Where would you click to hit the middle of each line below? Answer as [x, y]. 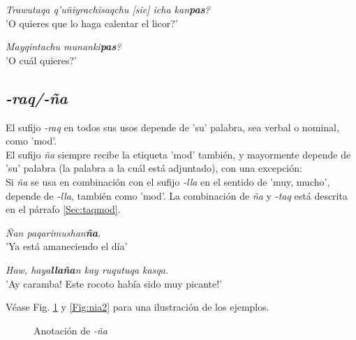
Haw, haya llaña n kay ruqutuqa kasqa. [87, 269]
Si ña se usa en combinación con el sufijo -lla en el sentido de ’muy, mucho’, [168, 181]
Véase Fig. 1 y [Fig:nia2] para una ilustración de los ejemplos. [138, 307]
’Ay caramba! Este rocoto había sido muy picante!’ [114, 283]
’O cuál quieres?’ [42, 60]
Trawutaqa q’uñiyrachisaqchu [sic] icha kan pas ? [108, 9]
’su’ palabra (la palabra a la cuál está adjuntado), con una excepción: [154, 168]
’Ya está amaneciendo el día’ [67, 246]
